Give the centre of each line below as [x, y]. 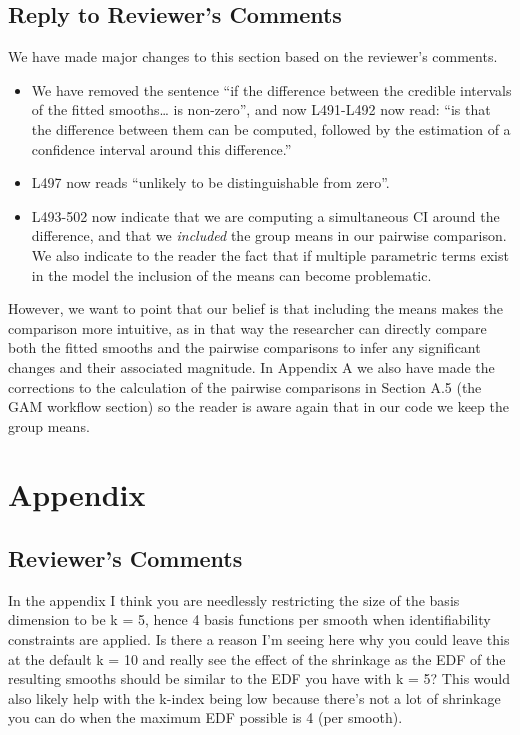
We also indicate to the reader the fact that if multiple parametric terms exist [270, 254]
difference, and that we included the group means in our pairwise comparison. [269, 235]
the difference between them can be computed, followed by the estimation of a [271, 128]
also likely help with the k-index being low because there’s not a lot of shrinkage [254, 697]
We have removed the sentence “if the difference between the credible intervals [271, 89]
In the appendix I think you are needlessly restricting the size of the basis [234, 599]
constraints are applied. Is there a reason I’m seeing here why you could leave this [259, 639]
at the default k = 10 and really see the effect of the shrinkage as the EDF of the [257, 658]
